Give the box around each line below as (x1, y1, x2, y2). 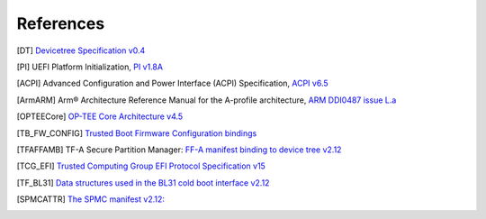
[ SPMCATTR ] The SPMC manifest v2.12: (16, 194, 166, 205)
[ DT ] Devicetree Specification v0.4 (16, 45, 146, 56)
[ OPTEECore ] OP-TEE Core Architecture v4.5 (16, 111, 184, 122)
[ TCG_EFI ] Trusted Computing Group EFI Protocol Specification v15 (16, 160, 265, 171)
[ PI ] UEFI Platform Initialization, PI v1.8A (16, 61, 164, 72)
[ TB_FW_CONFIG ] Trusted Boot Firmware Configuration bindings (16, 127, 257, 139)
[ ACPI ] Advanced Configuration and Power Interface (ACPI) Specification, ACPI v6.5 (16, 78, 328, 89)
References (16, 14, 105, 33)
